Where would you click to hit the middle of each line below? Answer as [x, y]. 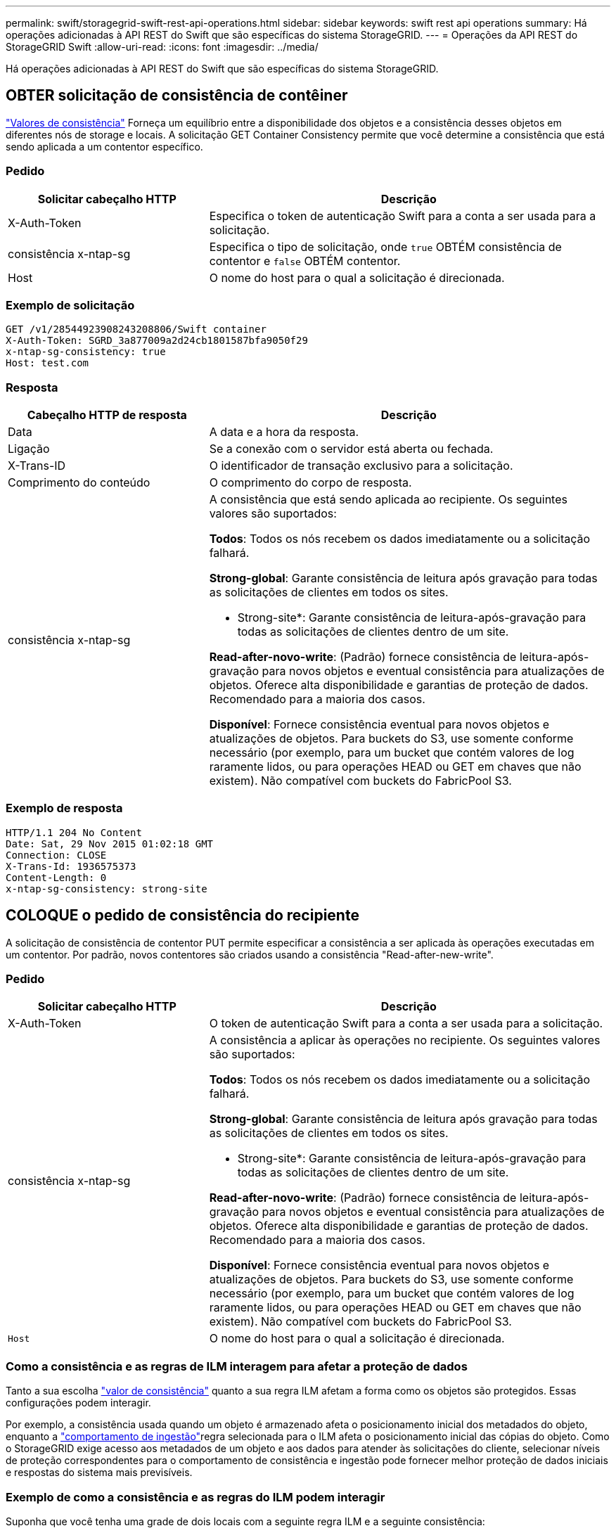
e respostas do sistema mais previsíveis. [99, 1473]
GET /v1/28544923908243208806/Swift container [136, 329]
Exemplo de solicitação [70, 305]
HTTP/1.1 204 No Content [74, 832]
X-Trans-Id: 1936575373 [71, 866]
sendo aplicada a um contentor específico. [104, 146]
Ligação [29, 449]
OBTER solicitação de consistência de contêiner [177, 96]
